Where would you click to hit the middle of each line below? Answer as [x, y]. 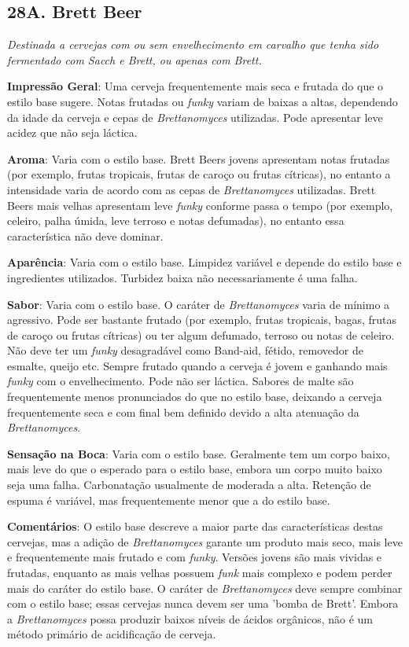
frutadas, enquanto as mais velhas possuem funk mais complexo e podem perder [200, 573]
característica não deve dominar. [85, 235]
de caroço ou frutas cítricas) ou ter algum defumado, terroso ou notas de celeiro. [201, 335]
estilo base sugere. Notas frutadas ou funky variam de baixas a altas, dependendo [203, 101]
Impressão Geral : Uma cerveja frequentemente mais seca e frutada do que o [195, 86]
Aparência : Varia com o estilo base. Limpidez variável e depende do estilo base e [204, 262]
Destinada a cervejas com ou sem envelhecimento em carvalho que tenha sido [193, 44]
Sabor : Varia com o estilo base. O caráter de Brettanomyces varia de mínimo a [199, 304]
